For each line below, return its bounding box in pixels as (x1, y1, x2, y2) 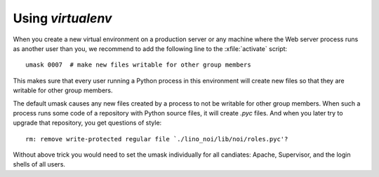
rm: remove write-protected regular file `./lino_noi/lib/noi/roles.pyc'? (25, 135, 288, 143)
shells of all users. (13, 160, 66, 169)
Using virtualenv (13, 10, 112, 26)
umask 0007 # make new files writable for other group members (25, 61, 252, 69)
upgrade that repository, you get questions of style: (13, 119, 162, 127)
